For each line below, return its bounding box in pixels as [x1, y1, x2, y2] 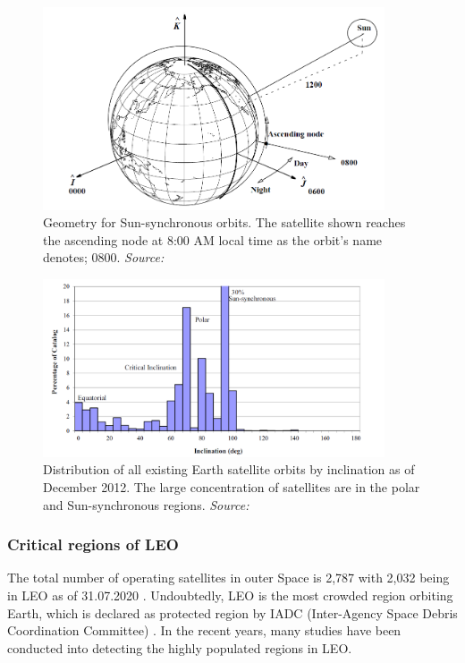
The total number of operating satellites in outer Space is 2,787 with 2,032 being [7, 568, 450, 587]
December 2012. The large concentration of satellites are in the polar [43, 478, 420, 497]
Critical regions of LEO [7, 533, 179, 556]
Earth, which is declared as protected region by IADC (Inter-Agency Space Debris [7, 603, 458, 622]
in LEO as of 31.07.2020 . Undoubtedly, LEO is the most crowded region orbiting [7, 586, 453, 605]
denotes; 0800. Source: [43, 248, 165, 267]
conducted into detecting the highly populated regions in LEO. [7, 638, 352, 657]
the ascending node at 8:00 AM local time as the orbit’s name [43, 230, 383, 249]
